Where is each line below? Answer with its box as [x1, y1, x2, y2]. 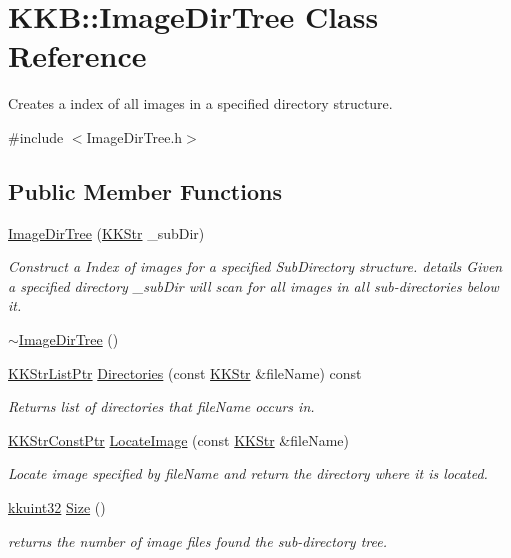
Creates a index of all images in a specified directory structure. [8, 93, 393, 114]
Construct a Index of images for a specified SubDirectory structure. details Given [8, 256, 503, 277]
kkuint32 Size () [8, 497, 106, 518]
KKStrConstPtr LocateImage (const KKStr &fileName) [8, 429, 349, 450]
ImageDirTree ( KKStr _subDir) [8, 222, 205, 243]
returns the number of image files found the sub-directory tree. [8, 530, 387, 551]
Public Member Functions [8, 175, 282, 206]
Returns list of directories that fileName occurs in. [8, 396, 315, 417]
